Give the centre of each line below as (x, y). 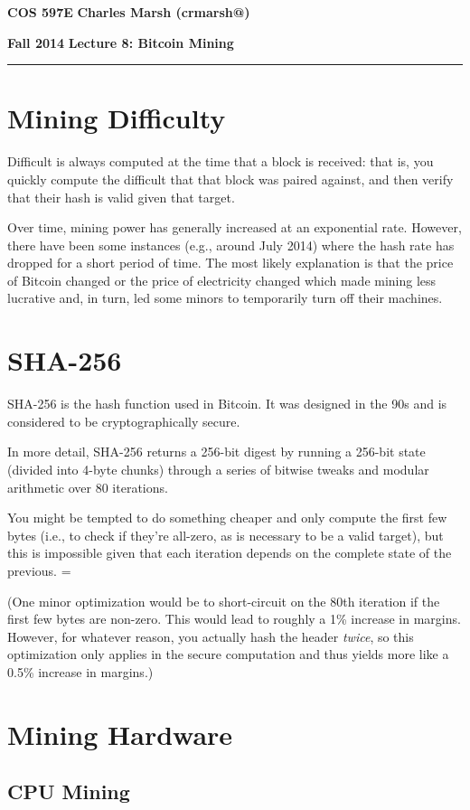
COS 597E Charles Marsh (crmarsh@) (129, 12)
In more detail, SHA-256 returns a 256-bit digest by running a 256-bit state (216, 452)
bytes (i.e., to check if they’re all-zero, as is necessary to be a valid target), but (226, 535)
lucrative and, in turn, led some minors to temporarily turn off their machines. (225, 298)
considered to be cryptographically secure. (124, 421)
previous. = (39, 570)
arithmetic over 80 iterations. (88, 487)
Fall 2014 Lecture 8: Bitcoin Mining (121, 42)
